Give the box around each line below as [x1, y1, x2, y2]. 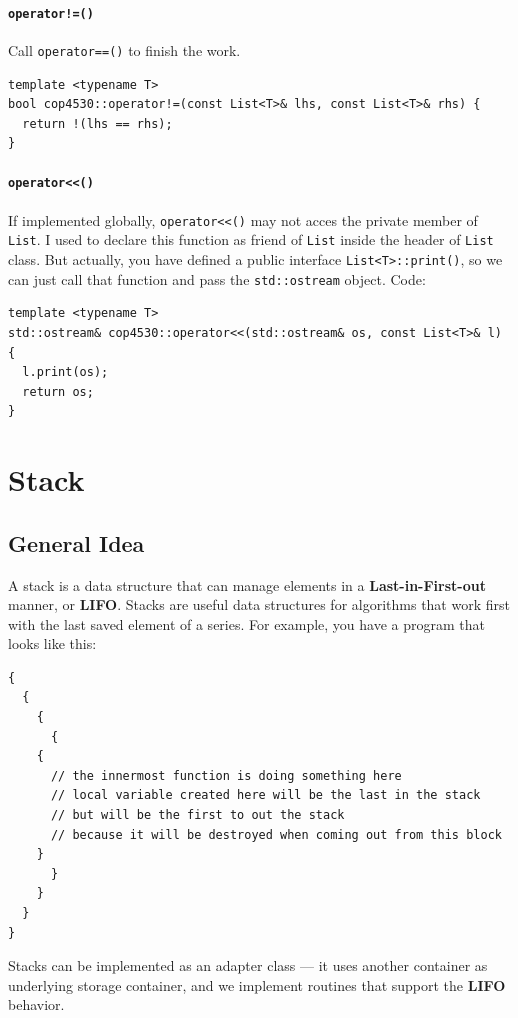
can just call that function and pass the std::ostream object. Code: [8, 268, 426, 289]
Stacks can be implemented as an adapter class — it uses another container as [8, 955, 488, 976]
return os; [22, 384, 94, 399]
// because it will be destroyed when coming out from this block [50, 827, 502, 842]
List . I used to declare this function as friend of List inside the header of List [8, 229, 494, 250]
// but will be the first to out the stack [50, 808, 345, 823]
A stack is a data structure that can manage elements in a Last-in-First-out [8, 574, 486, 595]
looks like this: [8, 633, 97, 654]
